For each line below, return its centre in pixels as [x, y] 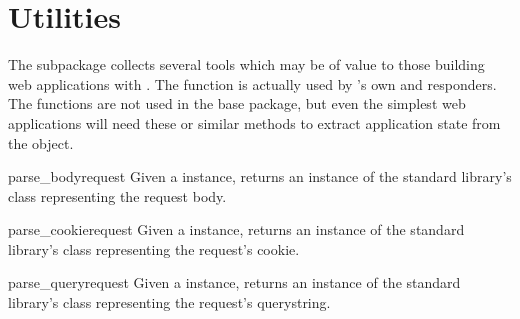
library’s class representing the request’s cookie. [154, 248]
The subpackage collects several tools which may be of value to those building [246, 64]
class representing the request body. [117, 195]
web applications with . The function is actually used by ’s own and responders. [252, 83]
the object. [41, 142]
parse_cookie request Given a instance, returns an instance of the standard [236, 229]
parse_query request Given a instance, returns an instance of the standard [234, 282]
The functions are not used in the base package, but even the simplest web [237, 103]
